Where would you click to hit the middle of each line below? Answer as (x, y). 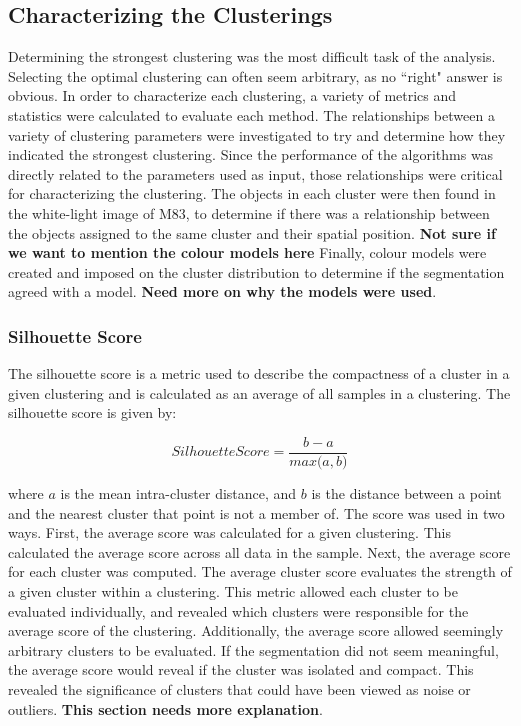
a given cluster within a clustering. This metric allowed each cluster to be (233, 590)
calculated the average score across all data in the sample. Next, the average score (259, 551)
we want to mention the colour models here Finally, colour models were (247, 252)
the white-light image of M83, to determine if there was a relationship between (249, 212)
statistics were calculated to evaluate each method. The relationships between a (251, 114)
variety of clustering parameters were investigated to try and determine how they (257, 134)
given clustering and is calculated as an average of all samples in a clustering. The (259, 392)
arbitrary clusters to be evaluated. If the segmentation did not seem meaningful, (253, 649)
